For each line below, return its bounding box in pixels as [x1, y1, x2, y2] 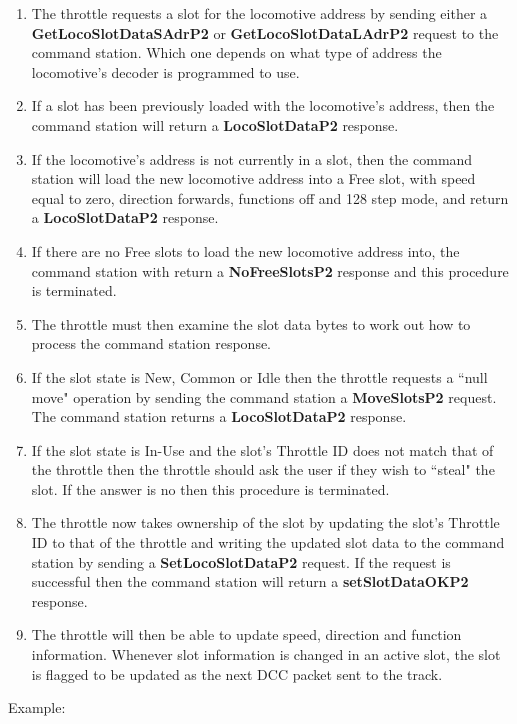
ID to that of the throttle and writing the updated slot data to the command [31, 532, 505, 553]
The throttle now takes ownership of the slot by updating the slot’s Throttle [31, 512, 500, 533]
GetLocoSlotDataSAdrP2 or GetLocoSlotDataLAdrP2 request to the [31, 22, 499, 43]
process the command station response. [31, 333, 272, 354]
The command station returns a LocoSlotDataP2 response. [31, 406, 407, 427]
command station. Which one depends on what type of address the [31, 42, 442, 63]
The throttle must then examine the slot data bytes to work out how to [31, 313, 471, 334]
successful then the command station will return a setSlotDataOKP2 [31, 571, 469, 592]
